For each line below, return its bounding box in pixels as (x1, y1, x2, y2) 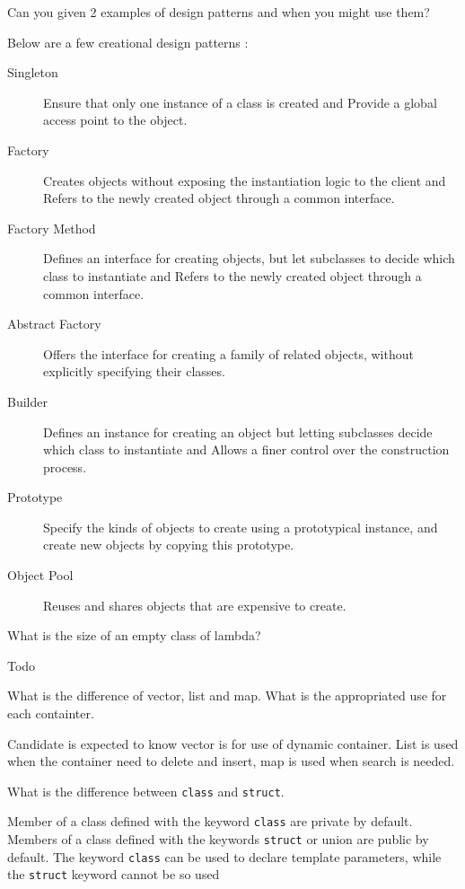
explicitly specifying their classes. (43, 362, 225, 381)
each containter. (7, 704, 94, 723)
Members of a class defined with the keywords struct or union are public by (7, 830, 429, 849)
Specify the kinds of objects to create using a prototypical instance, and (43, 517, 438, 536)
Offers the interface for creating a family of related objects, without (43, 344, 414, 363)
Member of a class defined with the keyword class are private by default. (7, 812, 413, 831)
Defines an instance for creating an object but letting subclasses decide (43, 422, 433, 441)
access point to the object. (43, 110, 188, 129)
